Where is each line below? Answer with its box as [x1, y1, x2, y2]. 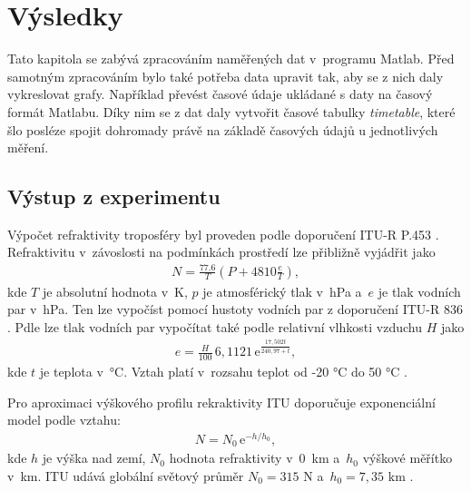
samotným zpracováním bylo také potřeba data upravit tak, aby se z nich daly [7, 66, 444, 85]
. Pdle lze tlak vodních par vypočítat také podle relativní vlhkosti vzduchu [7, 317, 422, 336]
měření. [7, 138, 49, 157]
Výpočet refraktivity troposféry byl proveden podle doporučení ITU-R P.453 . [7, 224, 439, 243]
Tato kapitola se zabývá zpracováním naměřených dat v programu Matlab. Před [7, 49, 455, 68]
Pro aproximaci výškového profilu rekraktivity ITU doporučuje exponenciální [7, 392, 436, 411]
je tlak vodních [378, 281, 461, 300]
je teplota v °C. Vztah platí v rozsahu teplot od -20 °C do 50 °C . [39, 361, 407, 380]
